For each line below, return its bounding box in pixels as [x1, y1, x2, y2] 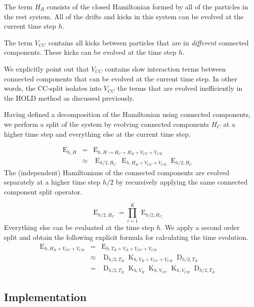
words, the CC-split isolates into [4, 83, 102, 93]
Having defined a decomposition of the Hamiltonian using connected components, [4, 109, 251, 119]
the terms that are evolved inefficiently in [117, 83, 243, 93]
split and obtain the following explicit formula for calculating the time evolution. [4, 232, 249, 242]
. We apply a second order [160, 222, 240, 232]
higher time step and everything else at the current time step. [4, 128, 191, 139]
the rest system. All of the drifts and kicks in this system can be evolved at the [4, 11, 244, 21]
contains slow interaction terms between [105, 63, 226, 74]
